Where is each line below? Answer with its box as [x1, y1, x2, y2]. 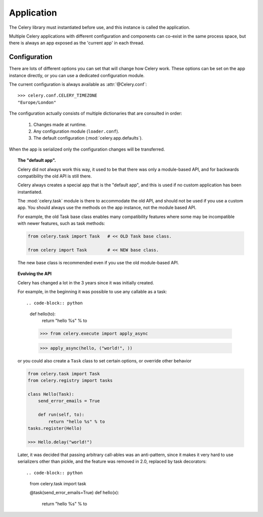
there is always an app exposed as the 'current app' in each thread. [9, 40, 145, 46]
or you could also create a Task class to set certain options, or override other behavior [18, 358, 192, 363]
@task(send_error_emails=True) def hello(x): [30, 490, 119, 496]
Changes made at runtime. [33, 121, 87, 127]
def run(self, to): [38, 412, 85, 418]
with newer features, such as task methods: [18, 220, 106, 226]
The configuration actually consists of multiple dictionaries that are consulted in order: [9, 110, 182, 117]
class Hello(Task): [27, 392, 75, 397]
